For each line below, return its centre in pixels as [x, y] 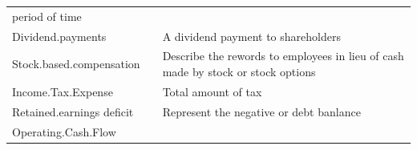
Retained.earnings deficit [73, 111]
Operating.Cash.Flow [64, 131]
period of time [47, 16]
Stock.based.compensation [76, 64]
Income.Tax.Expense [63, 91]
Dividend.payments [59, 36]
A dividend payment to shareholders [251, 36]
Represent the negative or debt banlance [261, 111]
